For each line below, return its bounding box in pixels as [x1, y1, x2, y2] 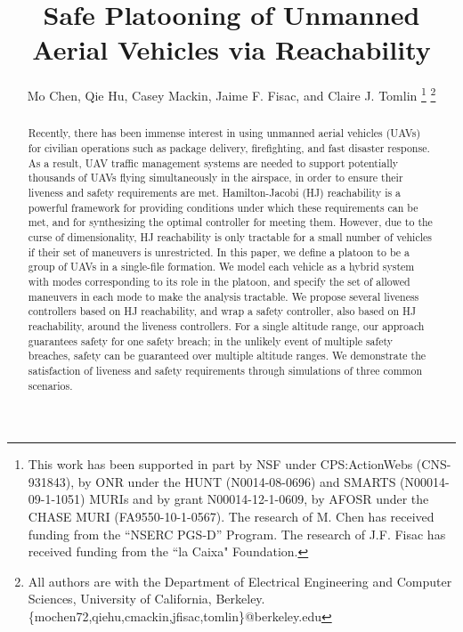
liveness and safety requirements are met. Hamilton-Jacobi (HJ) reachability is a [28, 184, 402, 199]
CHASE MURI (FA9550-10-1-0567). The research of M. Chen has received [28, 506, 435, 525]
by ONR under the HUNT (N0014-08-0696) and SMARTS [77, 472, 396, 490]
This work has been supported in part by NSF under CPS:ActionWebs [28, 455, 413, 474]
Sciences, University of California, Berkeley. [28, 589, 265, 608]
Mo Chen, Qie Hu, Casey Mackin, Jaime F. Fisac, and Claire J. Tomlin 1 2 [27, 84, 436, 104]
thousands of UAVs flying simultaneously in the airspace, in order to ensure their [28, 170, 403, 185]
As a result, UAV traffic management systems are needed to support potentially [28, 155, 399, 170]
